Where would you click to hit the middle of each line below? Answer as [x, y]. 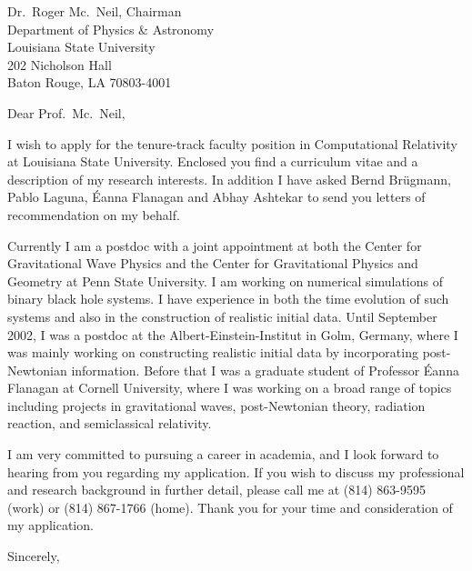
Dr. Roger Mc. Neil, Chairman [95, 11]
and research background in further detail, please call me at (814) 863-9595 [217, 490]
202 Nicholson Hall [60, 64]
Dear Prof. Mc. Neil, [66, 112]
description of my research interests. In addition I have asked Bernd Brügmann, [229, 179]
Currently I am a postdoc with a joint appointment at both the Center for [215, 245]
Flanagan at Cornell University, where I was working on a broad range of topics [230, 388]
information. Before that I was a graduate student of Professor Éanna [265, 370]
